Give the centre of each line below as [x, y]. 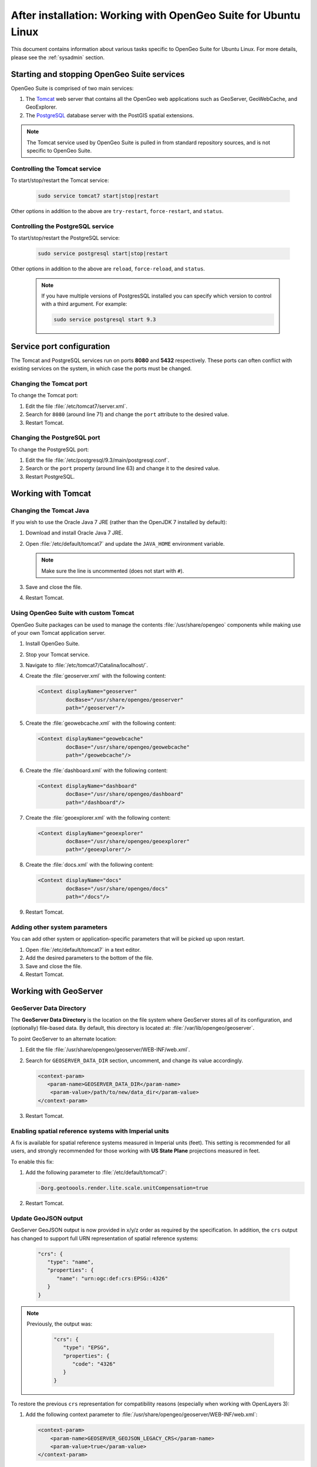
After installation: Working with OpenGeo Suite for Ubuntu [156, 15]
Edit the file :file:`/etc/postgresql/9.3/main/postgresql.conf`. [97, 460]
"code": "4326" [94, 1364]
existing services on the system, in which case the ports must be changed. [101, 369]
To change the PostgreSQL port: [50, 449]
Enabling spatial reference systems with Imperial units [90, 1131]
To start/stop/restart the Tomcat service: [60, 180]
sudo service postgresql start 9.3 [105, 320]
